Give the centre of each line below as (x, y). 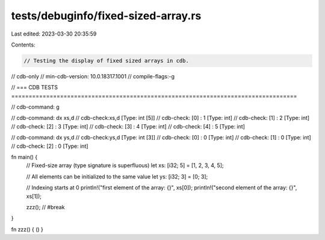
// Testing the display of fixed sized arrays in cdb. (106, 61)
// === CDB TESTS (35, 87)
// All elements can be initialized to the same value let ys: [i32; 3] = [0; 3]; (117, 176)
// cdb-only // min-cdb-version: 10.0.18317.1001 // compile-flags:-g (93, 76)
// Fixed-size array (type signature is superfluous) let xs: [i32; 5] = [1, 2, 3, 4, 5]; (125, 165)
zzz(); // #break (45, 207)
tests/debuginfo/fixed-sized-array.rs (106, 16)
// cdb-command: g (35, 107)
